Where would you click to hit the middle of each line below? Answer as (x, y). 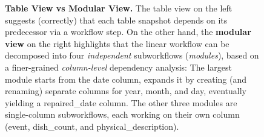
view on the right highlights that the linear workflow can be (117, 43)
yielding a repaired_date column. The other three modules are (121, 102)
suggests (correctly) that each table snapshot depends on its (116, 20)
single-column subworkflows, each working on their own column (122, 114)
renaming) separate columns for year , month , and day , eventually (126, 91)
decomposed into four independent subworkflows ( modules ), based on (132, 55)
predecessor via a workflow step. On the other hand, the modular (128, 32)
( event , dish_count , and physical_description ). (92, 126)
